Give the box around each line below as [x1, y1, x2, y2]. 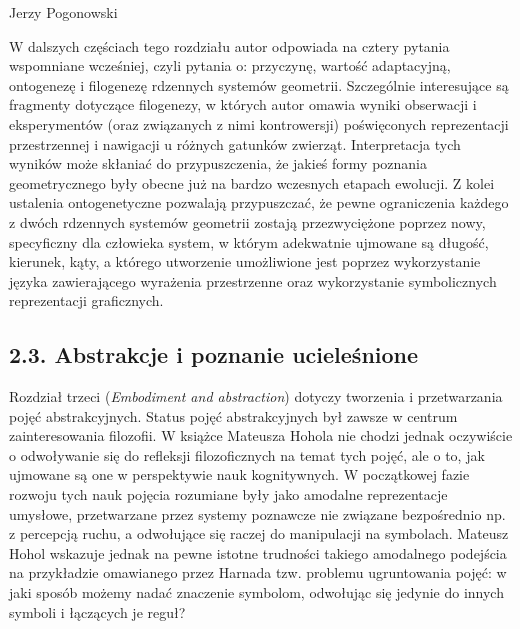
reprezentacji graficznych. [9, 290, 164, 311]
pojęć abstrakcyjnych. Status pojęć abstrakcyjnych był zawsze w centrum [9, 405, 458, 426]
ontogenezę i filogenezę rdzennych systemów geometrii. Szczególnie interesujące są [9, 74, 509, 95]
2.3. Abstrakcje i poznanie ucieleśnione [9, 339, 419, 370]
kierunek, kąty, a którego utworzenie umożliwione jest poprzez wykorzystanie [9, 251, 481, 272]
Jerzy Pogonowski [9, 2, 118, 22]
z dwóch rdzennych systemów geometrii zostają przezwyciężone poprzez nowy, [9, 211, 486, 232]
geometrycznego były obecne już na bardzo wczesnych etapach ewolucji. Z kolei [9, 172, 495, 193]
